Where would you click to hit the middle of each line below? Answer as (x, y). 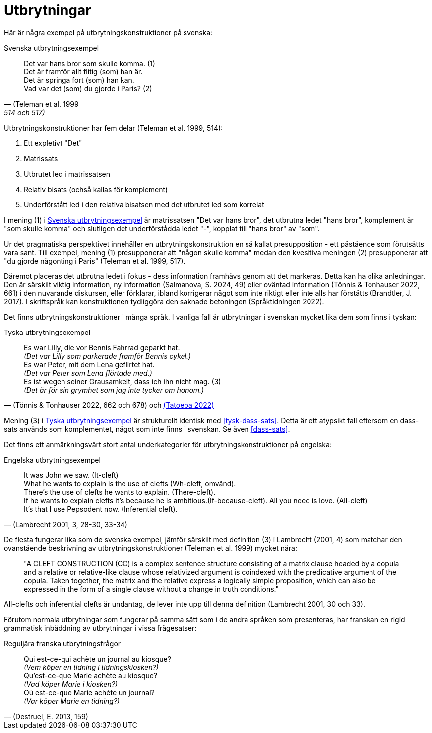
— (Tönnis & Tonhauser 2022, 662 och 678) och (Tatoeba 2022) (109, 405)
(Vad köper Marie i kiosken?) (71, 684)
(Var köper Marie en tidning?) (72, 701)
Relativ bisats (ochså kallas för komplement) (96, 189)
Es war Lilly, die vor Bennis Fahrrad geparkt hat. (102, 347)
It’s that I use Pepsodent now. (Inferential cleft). (101, 509)
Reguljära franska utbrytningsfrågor (62, 643)
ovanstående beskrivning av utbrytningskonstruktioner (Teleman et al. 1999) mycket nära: (151, 548)
